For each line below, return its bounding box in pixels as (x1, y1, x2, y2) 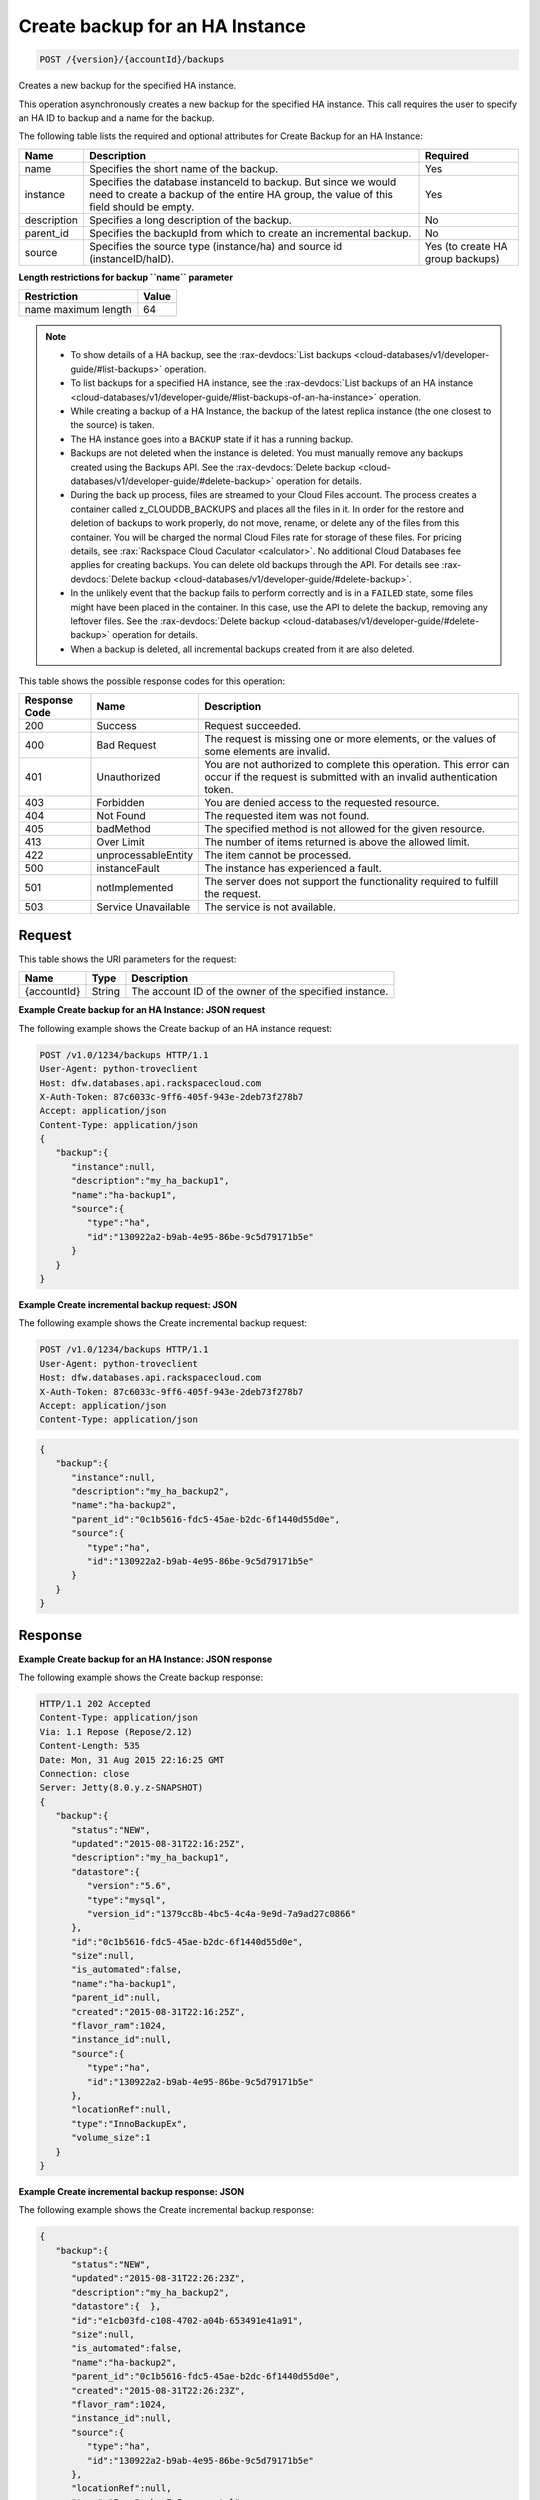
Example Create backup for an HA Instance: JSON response (18, 1653, 273, 1665)
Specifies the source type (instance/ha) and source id (88, 239, 343, 253)
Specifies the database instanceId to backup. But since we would (88, 175, 397, 189)
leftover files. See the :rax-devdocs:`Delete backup (70, 615, 280, 627)
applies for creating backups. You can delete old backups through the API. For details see (70, 559, 440, 571)
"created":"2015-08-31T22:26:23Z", (71, 2385, 246, 2396)
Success (96, 719, 137, 733)
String (91, 985, 120, 999)
